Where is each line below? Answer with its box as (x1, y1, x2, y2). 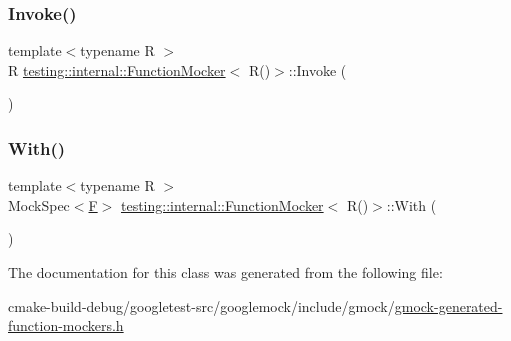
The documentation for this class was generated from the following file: (8, 262, 443, 282)
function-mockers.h (8, 315, 124, 336)
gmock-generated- (394, 295, 503, 316)
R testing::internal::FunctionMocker (8, 59, 226, 80)
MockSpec (8, 194, 70, 215)
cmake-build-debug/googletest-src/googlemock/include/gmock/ (8, 295, 395, 316)
